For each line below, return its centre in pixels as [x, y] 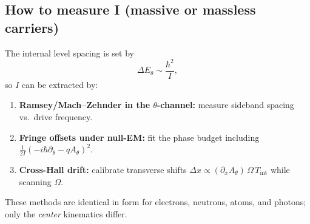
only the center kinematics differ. [66, 213]
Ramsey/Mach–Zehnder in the [85, 105]
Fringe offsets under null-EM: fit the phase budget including [139, 137]
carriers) [32, 27]
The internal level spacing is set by [69, 53]
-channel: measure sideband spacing [225, 105]
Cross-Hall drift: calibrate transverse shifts [103, 169]
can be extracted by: [60, 84]
